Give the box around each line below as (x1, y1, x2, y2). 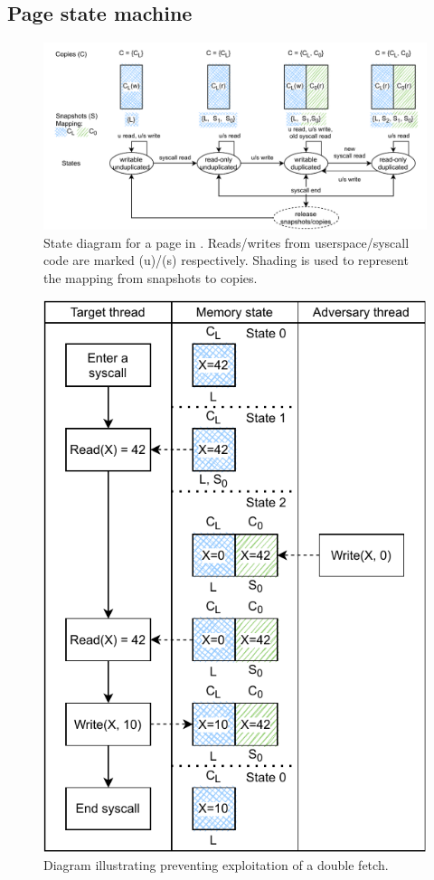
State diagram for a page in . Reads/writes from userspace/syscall (43, 232, 410, 251)
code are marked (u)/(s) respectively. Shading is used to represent (43, 251, 409, 270)
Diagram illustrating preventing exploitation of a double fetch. (43, 856, 389, 875)
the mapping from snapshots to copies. (43, 269, 258, 288)
